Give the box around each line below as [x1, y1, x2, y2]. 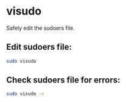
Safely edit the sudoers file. [6, 24, 75, 32]
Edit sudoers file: [6, 42, 72, 52]
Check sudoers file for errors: [6, 75, 121, 86]
